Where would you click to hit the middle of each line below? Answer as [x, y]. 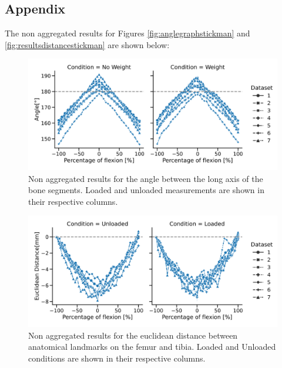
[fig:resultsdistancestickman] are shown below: [87, 44]
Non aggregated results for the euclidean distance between [133, 335]
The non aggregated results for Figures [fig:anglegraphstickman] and [127, 33]
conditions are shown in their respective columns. [117, 358]
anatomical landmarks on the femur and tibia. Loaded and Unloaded [152, 347]
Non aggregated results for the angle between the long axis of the [146, 178]
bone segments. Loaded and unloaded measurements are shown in [146, 190]
